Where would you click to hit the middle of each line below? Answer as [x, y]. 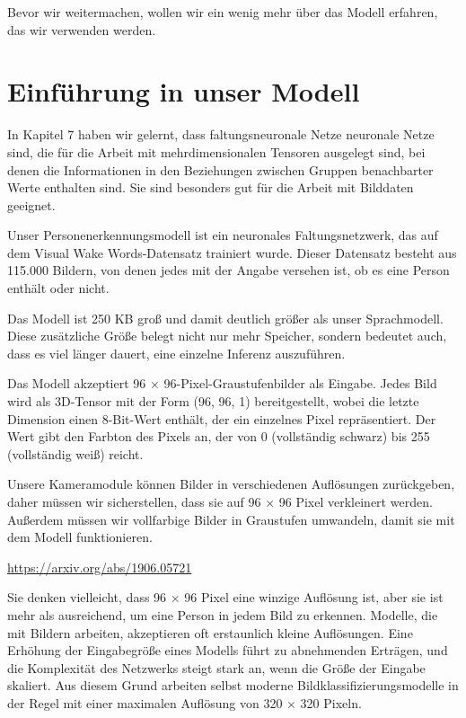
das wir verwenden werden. [82, 29]
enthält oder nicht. [58, 288]
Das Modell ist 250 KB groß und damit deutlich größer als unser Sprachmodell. [225, 318]
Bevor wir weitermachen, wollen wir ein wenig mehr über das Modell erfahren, [223, 12]
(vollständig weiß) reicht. [75, 453]
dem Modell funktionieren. [80, 537]
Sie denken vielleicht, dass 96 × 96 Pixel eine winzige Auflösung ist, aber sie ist [225, 597]
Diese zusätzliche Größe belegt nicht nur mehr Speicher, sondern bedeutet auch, [227, 336]
